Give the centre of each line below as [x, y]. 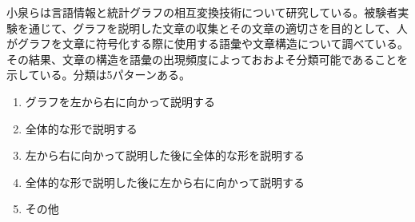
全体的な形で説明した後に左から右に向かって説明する [165, 182]
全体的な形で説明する [81, 128]
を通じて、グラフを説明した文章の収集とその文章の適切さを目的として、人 [212, 28]
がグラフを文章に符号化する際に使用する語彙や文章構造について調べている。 [208, 44]
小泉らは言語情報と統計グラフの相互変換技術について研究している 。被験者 [202, 12]
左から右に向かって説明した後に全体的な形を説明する [165, 155]
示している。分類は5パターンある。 [98, 75]
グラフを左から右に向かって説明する [120, 101]
